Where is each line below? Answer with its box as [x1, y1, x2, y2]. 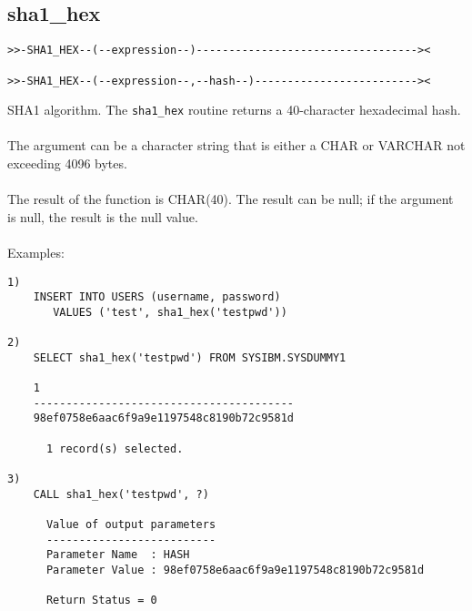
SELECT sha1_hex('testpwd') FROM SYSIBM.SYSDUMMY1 [33, 351, 346, 364]
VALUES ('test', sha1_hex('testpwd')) [53, 305, 287, 319]
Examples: [7, 242, 65, 261]
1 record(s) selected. [45, 442, 184, 455]
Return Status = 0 [45, 594, 157, 607]
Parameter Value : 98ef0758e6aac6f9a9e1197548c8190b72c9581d [45, 564, 425, 577]
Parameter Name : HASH [45, 548, 190, 562]
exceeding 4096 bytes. [7, 154, 127, 173]
